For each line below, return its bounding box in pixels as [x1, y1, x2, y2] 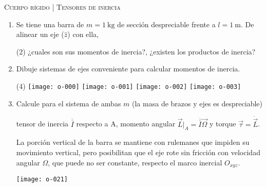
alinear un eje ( [16, 29, 64, 40]
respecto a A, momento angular [76, 118, 176, 129]
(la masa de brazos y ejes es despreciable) [132, 98, 262, 108]
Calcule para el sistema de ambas [16, 98, 121, 108]
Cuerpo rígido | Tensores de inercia [4, 2, 121, 12]
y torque [210, 118, 236, 129]
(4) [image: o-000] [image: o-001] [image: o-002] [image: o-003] [16, 80, 241, 91]
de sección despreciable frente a [117, 18, 216, 29]
